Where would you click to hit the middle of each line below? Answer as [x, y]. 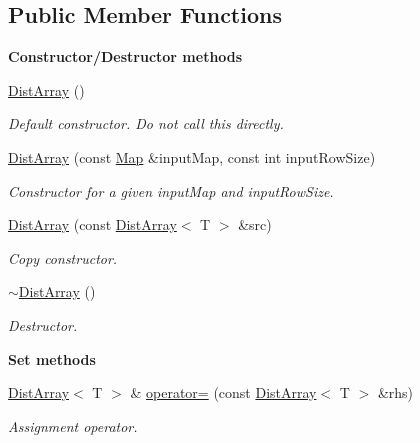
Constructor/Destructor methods [125, 56]
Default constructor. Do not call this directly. [146, 123]
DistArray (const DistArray [92, 224]
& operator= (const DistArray [223, 392]
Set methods [52, 358]
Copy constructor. [63, 257]
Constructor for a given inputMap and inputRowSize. [171, 190]
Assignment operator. [73, 425]
